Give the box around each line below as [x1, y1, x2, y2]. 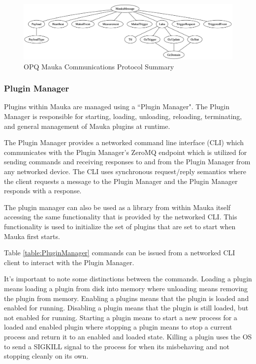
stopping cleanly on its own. [4, 351, 89, 361]
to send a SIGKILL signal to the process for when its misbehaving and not [4, 341, 229, 351]
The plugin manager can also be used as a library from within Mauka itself [4, 202, 231, 212]
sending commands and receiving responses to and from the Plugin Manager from [4, 156, 251, 167]
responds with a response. [4, 185, 82, 196]
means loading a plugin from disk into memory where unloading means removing [4, 283, 248, 293]
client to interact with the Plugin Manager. [4, 257, 134, 267]
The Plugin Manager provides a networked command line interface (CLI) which [4, 137, 244, 148]
